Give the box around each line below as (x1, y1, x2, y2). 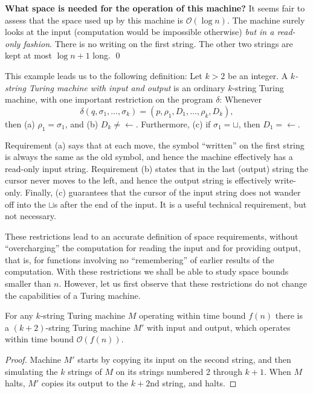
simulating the (5, 365, 58, 377)
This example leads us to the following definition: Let (5, 69, 202, 81)
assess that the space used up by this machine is (5, 13, 183, 26)
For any (5, 309, 33, 322)
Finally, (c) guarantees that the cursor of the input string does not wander (25, 185, 301, 198)
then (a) (5, 117, 35, 130)
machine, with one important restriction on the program (5, 93, 213, 106)
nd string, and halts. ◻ (150, 377, 237, 389)
